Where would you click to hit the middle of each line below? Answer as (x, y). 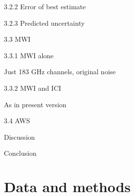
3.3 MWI (17, 39)
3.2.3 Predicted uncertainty (44, 23)
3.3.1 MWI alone (29, 55)
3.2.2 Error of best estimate (45, 6)
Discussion (19, 137)
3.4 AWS (17, 121)
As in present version (35, 104)
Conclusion (20, 153)
